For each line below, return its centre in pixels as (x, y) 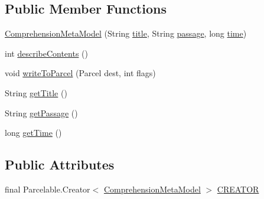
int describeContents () (46, 53)
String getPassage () (41, 112)
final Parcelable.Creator (48, 189)
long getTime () (33, 133)
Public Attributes (60, 164)
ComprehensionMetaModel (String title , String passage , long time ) (126, 33)
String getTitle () (36, 92)
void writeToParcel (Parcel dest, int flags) (80, 73)
